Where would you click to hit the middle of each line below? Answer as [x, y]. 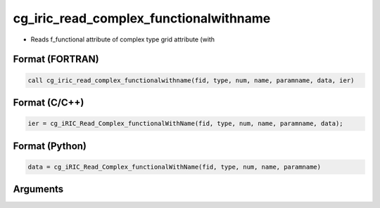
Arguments [38, 189]
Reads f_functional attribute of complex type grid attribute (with [122, 39]
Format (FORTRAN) [56, 59]
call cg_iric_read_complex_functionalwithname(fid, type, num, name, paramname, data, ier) [191, 80]
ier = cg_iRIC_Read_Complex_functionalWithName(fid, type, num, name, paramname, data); [186, 124]
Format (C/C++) [49, 102]
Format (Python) [50, 146]
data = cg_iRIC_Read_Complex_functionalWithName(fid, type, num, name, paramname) [175, 167]
